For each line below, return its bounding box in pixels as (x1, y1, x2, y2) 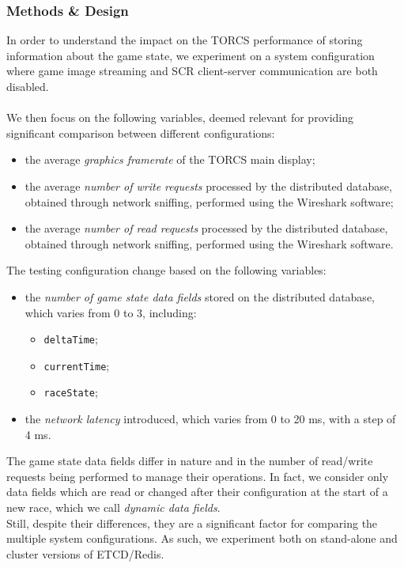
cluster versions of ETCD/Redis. (6, 545, 164, 562)
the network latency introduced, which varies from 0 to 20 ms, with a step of (25, 411, 396, 427)
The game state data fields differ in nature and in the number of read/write (6, 453, 373, 469)
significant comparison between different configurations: (6, 124, 275, 141)
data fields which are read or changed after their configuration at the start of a (6, 483, 388, 500)
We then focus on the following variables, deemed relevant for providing (6, 109, 353, 126)
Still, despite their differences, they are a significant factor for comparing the (6, 514, 378, 531)
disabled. (6, 78, 49, 94)
